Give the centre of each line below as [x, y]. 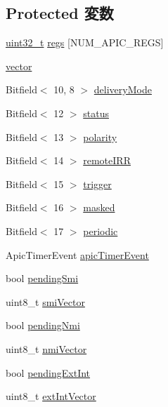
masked [99, 207]
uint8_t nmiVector [46, 348]
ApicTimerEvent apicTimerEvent [77, 254]
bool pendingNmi [43, 325]
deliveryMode [123, 89]
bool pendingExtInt [48, 372]
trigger [97, 184]
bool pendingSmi [42, 278]
